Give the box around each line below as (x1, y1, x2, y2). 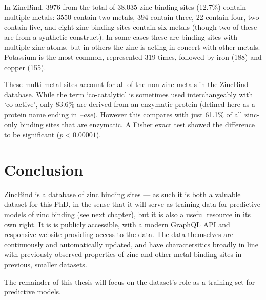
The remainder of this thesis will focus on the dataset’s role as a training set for (4, 276, 255, 287)
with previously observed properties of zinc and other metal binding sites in (4, 249, 242, 260)
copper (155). (4, 61, 46, 72)
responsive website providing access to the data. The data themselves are (4, 229, 234, 240)
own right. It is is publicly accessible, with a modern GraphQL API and (4, 219, 230, 229)
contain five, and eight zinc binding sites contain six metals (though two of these (4, 22, 257, 32)
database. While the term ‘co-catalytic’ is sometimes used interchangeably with (4, 89, 253, 99)
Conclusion (4, 159, 84, 180)
